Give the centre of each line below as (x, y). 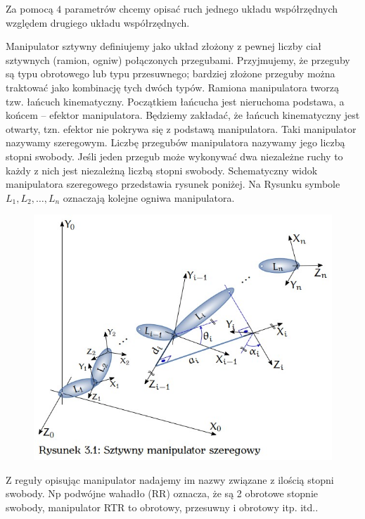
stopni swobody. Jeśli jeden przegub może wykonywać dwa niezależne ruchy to (174, 156)
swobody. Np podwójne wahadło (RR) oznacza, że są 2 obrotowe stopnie (162, 493)
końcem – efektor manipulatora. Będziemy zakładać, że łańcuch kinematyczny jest (183, 115)
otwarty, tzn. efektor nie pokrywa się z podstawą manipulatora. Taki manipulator (181, 128)
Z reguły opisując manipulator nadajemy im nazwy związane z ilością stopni (170, 479)
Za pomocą (30, 8)
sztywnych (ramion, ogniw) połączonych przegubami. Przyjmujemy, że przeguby (178, 59)
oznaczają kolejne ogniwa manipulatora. (149, 197)
